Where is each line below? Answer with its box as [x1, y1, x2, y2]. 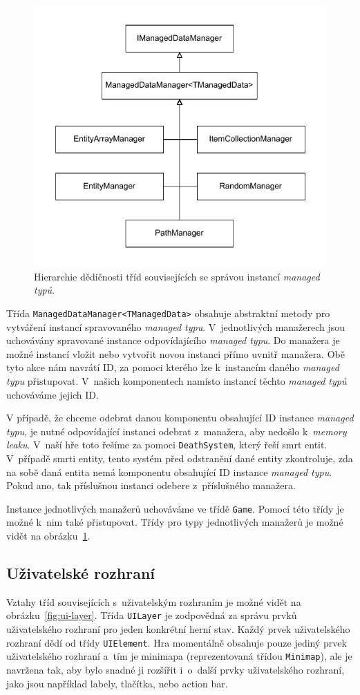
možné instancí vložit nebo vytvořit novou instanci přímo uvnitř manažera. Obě [6, 346, 345, 361]
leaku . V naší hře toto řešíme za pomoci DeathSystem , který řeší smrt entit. [6, 437, 328, 452]
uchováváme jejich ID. [6, 387, 99, 401]
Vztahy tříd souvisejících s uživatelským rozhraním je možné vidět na [6, 594, 301, 609]
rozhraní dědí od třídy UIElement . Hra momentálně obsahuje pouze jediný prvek [6, 635, 347, 649]
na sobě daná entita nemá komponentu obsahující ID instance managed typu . [6, 464, 332, 479]
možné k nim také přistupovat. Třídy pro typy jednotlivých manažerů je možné [6, 515, 343, 529]
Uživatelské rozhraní [6, 562, 155, 583]
